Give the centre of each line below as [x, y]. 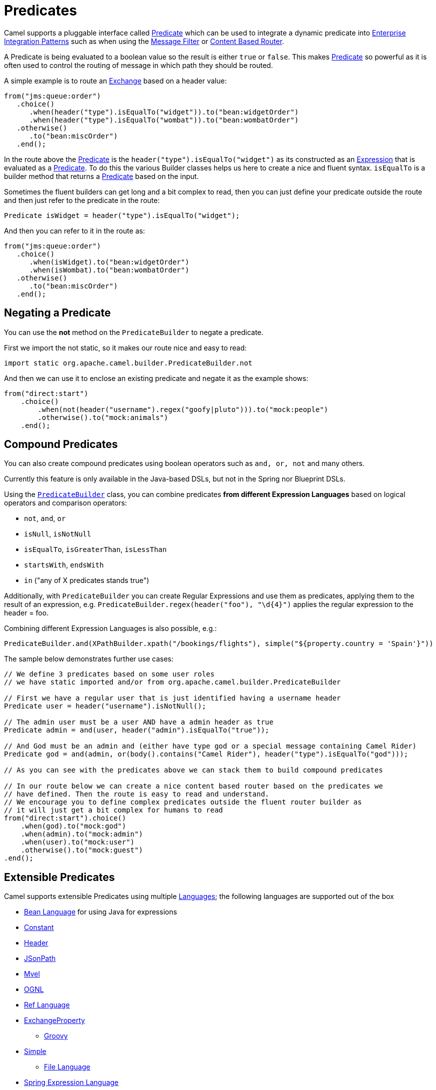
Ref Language [47, 1005]
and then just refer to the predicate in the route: [82, 200]
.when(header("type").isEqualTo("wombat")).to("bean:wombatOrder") [164, 120]
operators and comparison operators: [66, 503]
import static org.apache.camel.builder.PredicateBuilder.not [128, 363]
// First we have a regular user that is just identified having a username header [173, 698]
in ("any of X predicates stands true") [87, 580]
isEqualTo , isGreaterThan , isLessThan [95, 549]
